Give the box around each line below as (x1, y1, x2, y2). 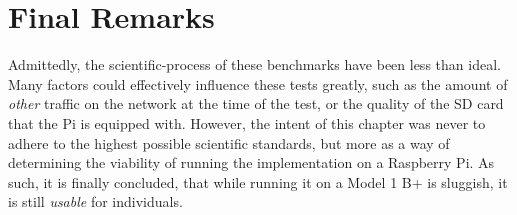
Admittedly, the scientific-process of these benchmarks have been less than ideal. (8, 54, 501, 75)
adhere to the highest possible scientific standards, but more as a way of (8, 132, 450, 153)
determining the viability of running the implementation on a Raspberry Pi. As (8, 152, 495, 173)
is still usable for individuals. (8, 191, 183, 212)
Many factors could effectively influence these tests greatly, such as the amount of (8, 73, 508, 94)
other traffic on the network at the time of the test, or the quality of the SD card (8, 93, 504, 114)
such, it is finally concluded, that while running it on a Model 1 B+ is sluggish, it (8, 171, 508, 192)
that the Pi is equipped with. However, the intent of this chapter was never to (8, 112, 486, 133)
